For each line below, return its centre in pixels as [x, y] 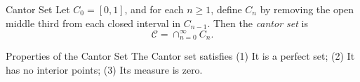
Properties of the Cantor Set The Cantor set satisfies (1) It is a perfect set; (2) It [180, 56]
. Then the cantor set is [258, 23]
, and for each [154, 9]
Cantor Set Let [38, 9]
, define [226, 9]
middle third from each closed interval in [93, 23]
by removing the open [307, 9]
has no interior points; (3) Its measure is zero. [104, 70]
